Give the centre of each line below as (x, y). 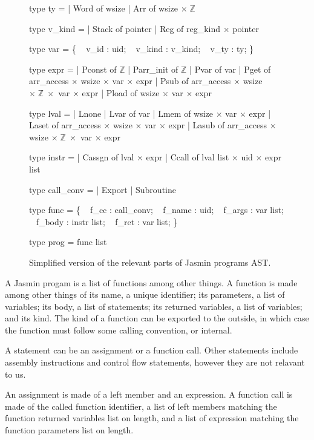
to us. (15, 374)
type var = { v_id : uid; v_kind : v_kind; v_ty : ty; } (142, 49)
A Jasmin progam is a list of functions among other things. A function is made (151, 282)
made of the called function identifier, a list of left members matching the (141, 406)
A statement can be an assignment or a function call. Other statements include (152, 350)
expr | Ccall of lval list (188, 157)
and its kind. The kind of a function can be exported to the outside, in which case (157, 318)
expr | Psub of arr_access (183, 81)
